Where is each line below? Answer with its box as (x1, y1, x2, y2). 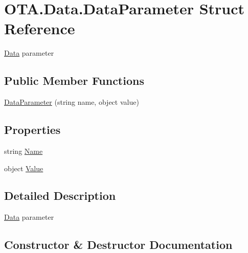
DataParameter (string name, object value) (4, 97, 139, 107)
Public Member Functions (4, 73, 144, 88)
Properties (4, 122, 61, 137)
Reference (4, 18, 75, 39)
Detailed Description (4, 188, 116, 203)
